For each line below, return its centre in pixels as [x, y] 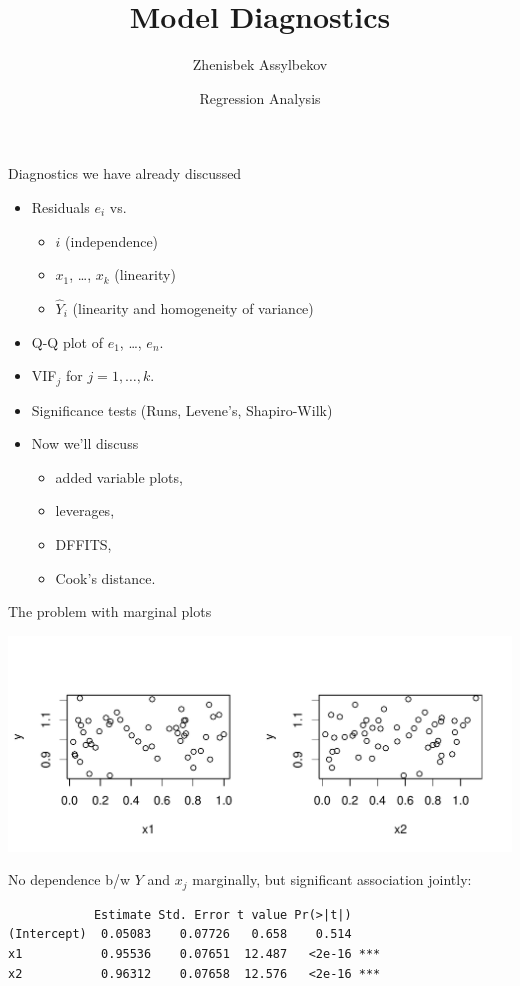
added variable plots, [119, 476]
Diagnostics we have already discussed [125, 173]
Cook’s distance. [105, 577]
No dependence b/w [69, 879]
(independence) [112, 240]
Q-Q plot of [67, 341]
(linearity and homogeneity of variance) [193, 307]
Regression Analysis [260, 97]
